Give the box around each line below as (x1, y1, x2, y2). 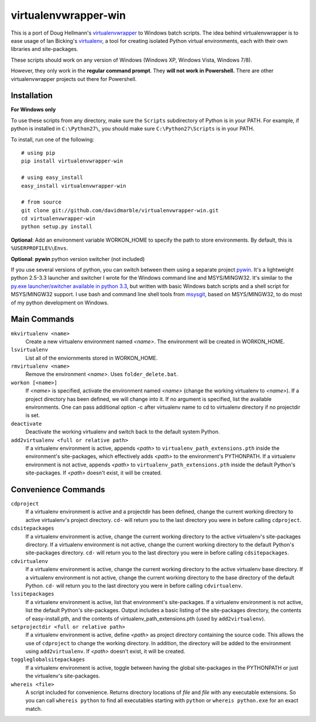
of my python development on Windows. (11, 299, 109, 306)
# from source (21, 199, 61, 205)
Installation (11, 91, 53, 101)
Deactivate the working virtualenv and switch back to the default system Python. (25, 428, 220, 435)
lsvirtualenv (11, 347, 49, 353)
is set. (25, 412, 40, 419)
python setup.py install (21, 223, 92, 230)
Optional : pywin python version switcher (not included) (11, 255, 145, 262)
